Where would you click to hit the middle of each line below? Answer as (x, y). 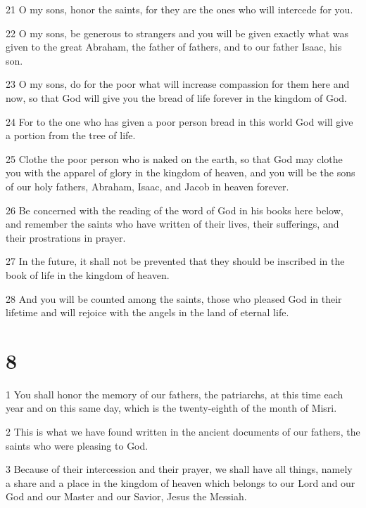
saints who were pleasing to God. (77, 445)
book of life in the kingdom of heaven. (88, 274)
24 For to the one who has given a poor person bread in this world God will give (179, 121)
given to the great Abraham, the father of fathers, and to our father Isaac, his (174, 47)
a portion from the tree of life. (71, 135)
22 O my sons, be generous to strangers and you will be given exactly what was (177, 33)
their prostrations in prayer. (66, 237)
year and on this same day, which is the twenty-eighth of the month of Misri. (171, 408)
